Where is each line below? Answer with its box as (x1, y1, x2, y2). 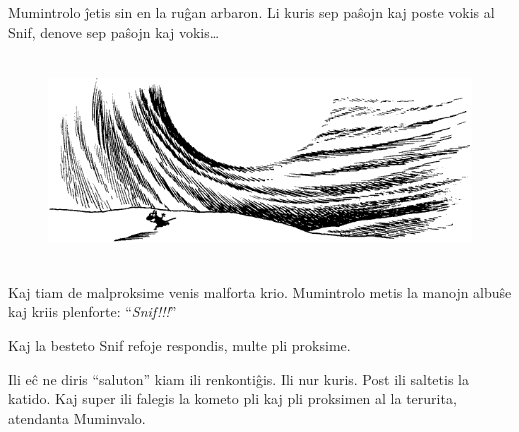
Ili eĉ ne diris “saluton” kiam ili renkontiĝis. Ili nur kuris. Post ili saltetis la (8, 368, 469, 389)
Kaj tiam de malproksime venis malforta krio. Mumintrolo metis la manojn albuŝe (8, 281, 512, 302)
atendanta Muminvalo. (8, 407, 146, 428)
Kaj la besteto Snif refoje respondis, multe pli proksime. (8, 334, 351, 355)
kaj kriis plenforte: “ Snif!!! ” (8, 301, 177, 322)
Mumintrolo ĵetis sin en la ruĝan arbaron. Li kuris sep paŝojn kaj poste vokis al (8, 2, 495, 22)
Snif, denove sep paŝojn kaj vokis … (8, 21, 220, 42)
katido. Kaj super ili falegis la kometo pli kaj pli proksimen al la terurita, (8, 388, 457, 409)
